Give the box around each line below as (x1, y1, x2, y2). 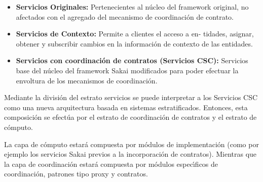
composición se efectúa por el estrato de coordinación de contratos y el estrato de (4, 112, 257, 122)
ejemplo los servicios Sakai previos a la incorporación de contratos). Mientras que (4, 149, 257, 159)
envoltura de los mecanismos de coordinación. (16, 75, 158, 85)
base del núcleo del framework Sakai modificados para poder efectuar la (16, 65, 239, 75)
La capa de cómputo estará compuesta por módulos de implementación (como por (4, 139, 259, 149)
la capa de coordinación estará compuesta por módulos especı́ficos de (4, 158, 218, 169)
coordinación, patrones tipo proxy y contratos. (4, 168, 148, 179)
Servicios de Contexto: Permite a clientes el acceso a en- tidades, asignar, (16, 28, 254, 39)
